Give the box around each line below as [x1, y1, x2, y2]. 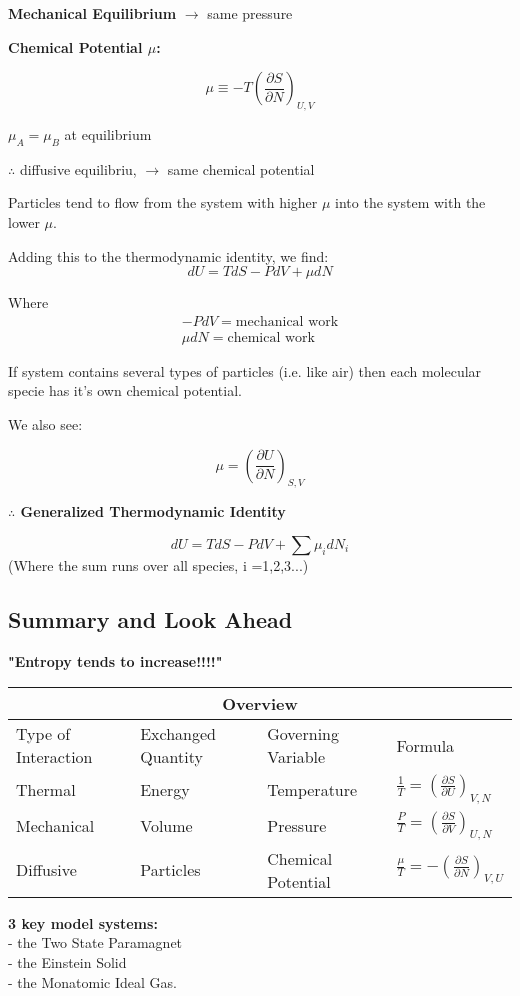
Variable [267, 745, 326, 769]
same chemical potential [167, 158, 315, 179]
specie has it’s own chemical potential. [8, 380, 242, 401]
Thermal [16, 777, 76, 801]
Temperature [267, 777, 358, 801]
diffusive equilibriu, [19, 158, 137, 179]
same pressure [207, 3, 293, 23]
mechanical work [235, 314, 339, 329]
